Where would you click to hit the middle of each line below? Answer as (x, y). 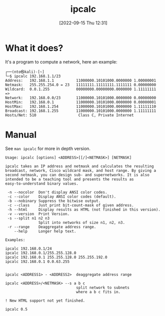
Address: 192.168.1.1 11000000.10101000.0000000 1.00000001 (81, 80)
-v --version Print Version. (38, 214)
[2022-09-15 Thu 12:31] (83, 23)
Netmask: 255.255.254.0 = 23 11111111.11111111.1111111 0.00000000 (81, 85)
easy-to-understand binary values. (42, 184)
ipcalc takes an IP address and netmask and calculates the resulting (80, 166)
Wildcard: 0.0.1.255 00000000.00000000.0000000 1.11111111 (81, 89)
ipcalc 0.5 (16, 309)
